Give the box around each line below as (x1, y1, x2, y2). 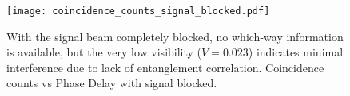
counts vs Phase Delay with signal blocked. (6, 75, 217, 91)
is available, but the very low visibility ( (6, 44, 202, 60)
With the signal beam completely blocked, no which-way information (6, 28, 344, 44)
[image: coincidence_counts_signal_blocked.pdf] (6, 6, 270, 17)
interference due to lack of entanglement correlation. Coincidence (6, 59, 324, 75)
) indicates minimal (248, 44, 344, 60)
